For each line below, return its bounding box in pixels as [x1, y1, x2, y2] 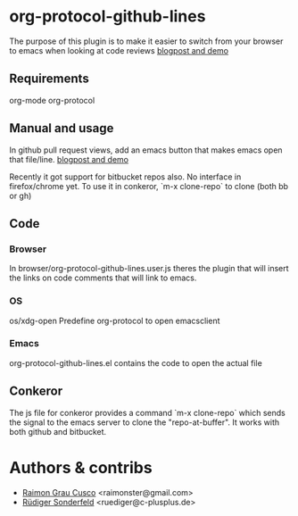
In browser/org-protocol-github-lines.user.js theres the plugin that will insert [9, 263, 289, 274]
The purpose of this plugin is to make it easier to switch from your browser [9, 36, 284, 46]
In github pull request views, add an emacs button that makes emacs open [9, 145, 283, 155]
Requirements [9, 71, 89, 87]
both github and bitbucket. [9, 426, 107, 437]
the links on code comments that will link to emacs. [9, 272, 197, 283]
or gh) [9, 190, 32, 201]
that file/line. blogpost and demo [9, 154, 129, 164]
